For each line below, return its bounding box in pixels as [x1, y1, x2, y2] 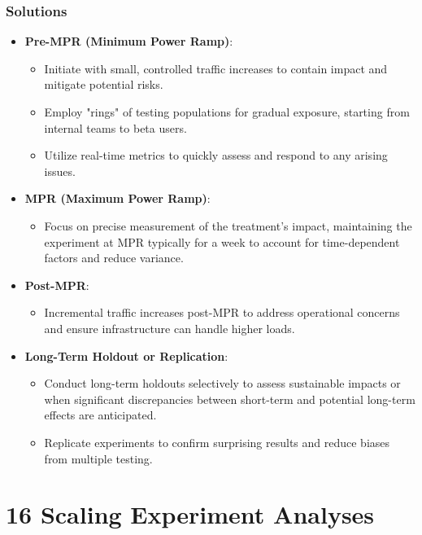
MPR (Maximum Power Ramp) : [24, 190, 211, 207]
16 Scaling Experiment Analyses [6, 498, 375, 531]
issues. [44, 162, 76, 179]
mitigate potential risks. [44, 76, 163, 93]
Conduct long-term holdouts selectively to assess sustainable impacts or [44, 375, 401, 392]
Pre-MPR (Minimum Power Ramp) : [24, 33, 233, 50]
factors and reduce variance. [44, 249, 184, 266]
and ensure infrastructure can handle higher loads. [44, 319, 295, 336]
